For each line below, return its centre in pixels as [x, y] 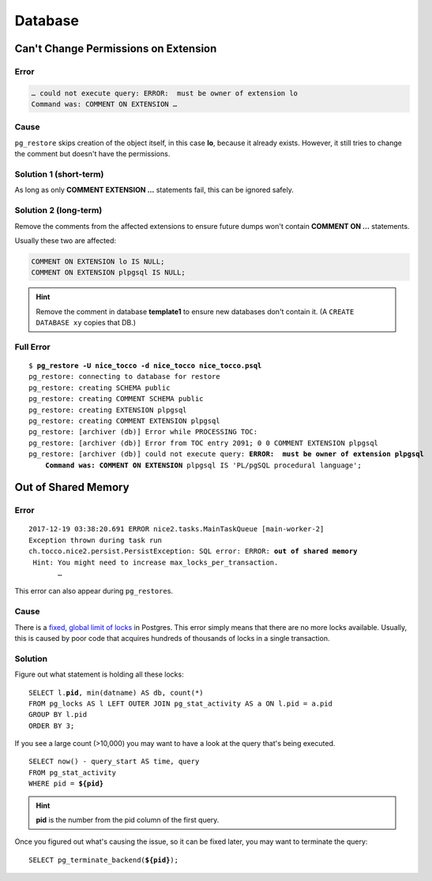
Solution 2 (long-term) [58, 211]
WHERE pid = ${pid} [66, 784]
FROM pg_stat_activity [73, 772]
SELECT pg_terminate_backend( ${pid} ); [104, 860]
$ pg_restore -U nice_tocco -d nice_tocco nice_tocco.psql [145, 366]
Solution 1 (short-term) [59, 174]
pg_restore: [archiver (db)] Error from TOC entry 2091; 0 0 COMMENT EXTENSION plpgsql [204, 443]
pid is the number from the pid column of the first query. [128, 820]
